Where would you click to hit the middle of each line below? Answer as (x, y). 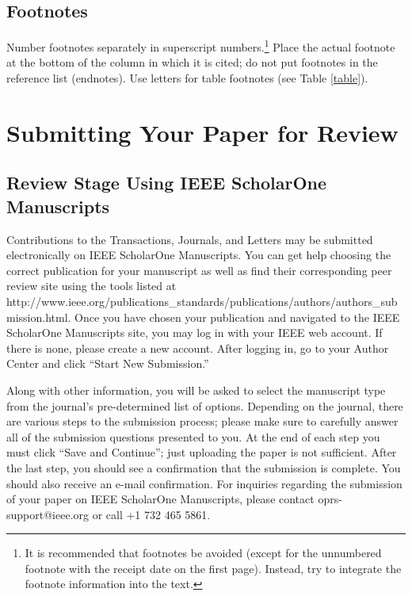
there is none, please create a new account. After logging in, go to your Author (198, 348)
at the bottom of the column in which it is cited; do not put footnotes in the (192, 62)
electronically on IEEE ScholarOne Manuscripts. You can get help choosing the (199, 255)
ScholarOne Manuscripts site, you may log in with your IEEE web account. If (195, 332)
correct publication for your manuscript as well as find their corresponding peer (199, 270)
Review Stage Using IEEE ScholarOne (167, 183)
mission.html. (39, 317)
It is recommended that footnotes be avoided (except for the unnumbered (203, 553)
